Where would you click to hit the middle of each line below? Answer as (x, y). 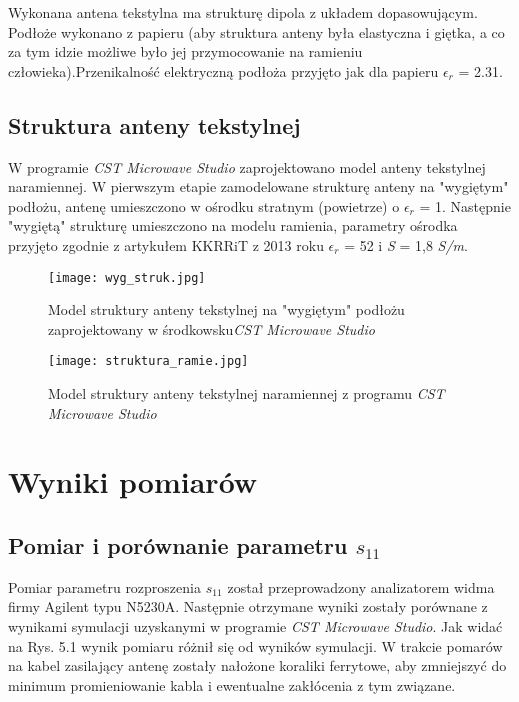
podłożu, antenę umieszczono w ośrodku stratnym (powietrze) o (204, 205)
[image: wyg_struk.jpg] (127, 277)
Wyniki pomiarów (133, 481)
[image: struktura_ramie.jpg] (148, 361)
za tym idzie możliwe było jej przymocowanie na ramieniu (185, 51)
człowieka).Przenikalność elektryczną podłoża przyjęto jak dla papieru (223, 70)
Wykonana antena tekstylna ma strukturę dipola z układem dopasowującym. (243, 12)
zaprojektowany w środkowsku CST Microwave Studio (211, 328)
